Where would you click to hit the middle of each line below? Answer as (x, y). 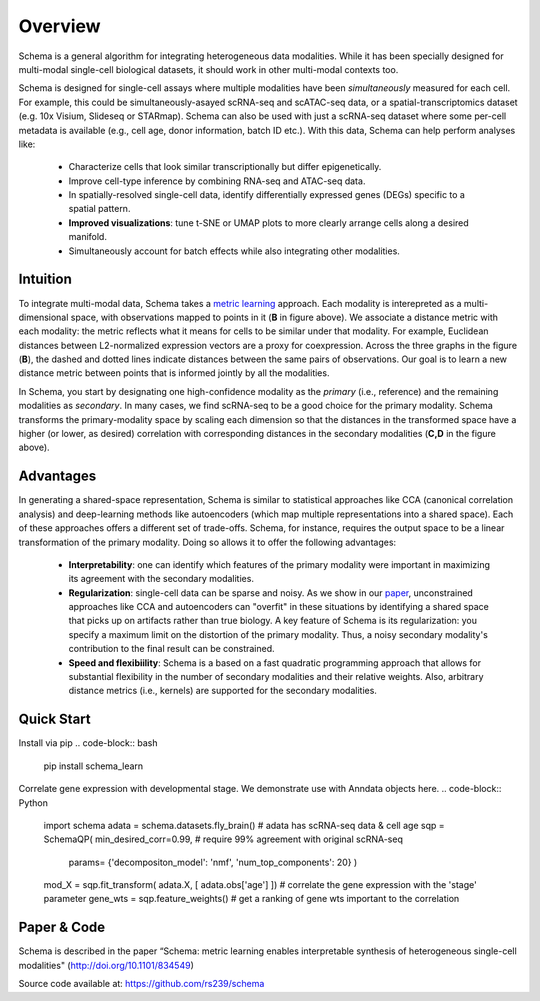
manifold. (87, 237)
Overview (59, 26)
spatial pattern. (99, 209)
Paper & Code (62, 927)
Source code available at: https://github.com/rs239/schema (141, 984)
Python (33, 802)
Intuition (45, 279)
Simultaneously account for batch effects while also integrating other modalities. (234, 251)
